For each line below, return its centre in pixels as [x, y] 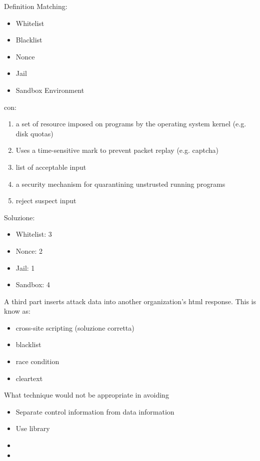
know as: [17, 311]
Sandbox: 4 [33, 284]
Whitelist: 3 [34, 234]
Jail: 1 [25, 267]
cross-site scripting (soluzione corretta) [75, 327]
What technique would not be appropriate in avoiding [86, 395]
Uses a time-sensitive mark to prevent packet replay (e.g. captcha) [117, 150]
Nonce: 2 [29, 250]
